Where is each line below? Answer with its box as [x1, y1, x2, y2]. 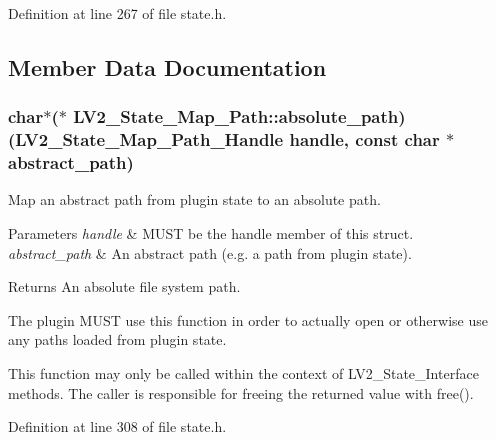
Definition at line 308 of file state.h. [8, 416, 227, 437]
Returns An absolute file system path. [8, 276, 241, 297]
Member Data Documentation [8, 51, 327, 82]
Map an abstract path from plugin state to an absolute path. [8, 189, 381, 210]
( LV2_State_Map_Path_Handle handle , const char [8, 127, 440, 152]
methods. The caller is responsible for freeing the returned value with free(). [8, 382, 474, 403]
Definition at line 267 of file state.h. [8, 3, 227, 23]
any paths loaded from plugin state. [8, 329, 227, 350]
